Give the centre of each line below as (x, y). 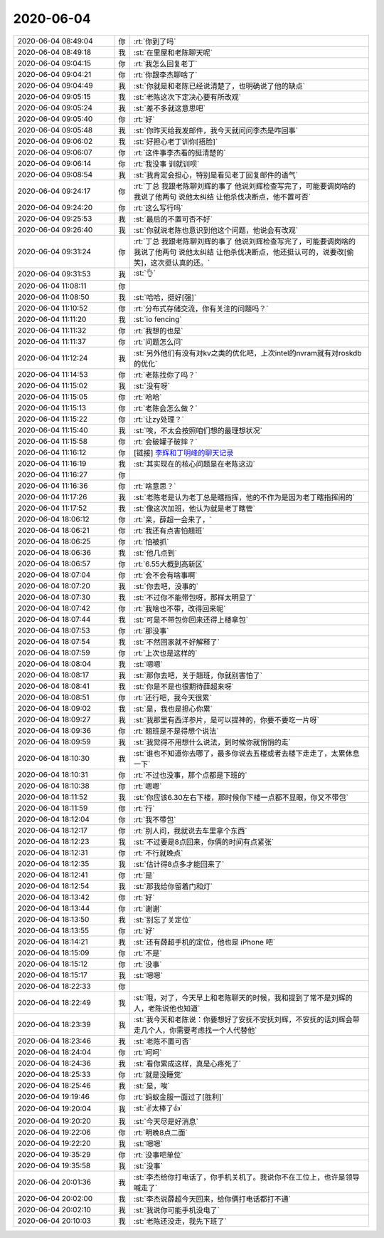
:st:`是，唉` (152, 1086)
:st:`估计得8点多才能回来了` (179, 864)
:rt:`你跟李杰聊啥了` (165, 75)
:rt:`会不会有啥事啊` (165, 575)
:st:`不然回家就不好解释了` (177, 642)
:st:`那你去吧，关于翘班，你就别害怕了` (198, 675)
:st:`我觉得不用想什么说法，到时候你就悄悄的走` (212, 742)
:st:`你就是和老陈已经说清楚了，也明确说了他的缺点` (219, 85)
